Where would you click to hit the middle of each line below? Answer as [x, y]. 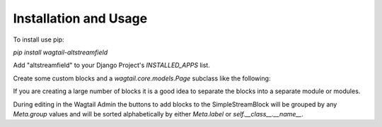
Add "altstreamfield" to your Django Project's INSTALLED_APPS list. [111, 65]
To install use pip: [39, 40]
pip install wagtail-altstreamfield [60, 52]
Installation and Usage [80, 18]
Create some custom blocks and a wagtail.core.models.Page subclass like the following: [142, 78]
